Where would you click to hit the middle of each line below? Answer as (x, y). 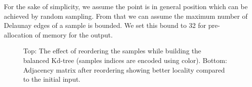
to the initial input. (52, 79)
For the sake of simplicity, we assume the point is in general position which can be (126, 6)
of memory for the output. (74, 34)
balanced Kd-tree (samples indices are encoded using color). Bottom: (125, 60)
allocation (18, 34)
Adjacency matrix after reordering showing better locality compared (124, 69)
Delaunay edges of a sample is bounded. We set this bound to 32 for (105, 25)
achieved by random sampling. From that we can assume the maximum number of (126, 16)
